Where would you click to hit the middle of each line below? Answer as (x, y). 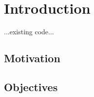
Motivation (32, 58)
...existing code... (29, 32)
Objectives (31, 86)
